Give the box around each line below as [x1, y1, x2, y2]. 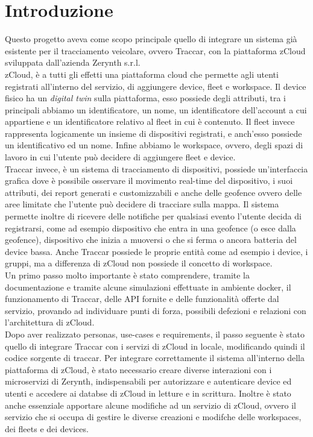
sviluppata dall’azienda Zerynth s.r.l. [5, 56, 141, 69]
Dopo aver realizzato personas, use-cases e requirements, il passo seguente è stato [5, 327, 305, 340]
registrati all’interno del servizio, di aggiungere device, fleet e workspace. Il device [5, 80, 306, 92]
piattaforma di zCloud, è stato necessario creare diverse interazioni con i [5, 363, 272, 376]
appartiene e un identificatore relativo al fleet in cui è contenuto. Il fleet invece [5, 115, 295, 128]
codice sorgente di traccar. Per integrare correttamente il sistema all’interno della [5, 351, 305, 364]
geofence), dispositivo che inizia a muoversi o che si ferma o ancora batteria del [5, 233, 297, 246]
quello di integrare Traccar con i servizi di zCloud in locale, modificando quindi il [5, 339, 305, 352]
